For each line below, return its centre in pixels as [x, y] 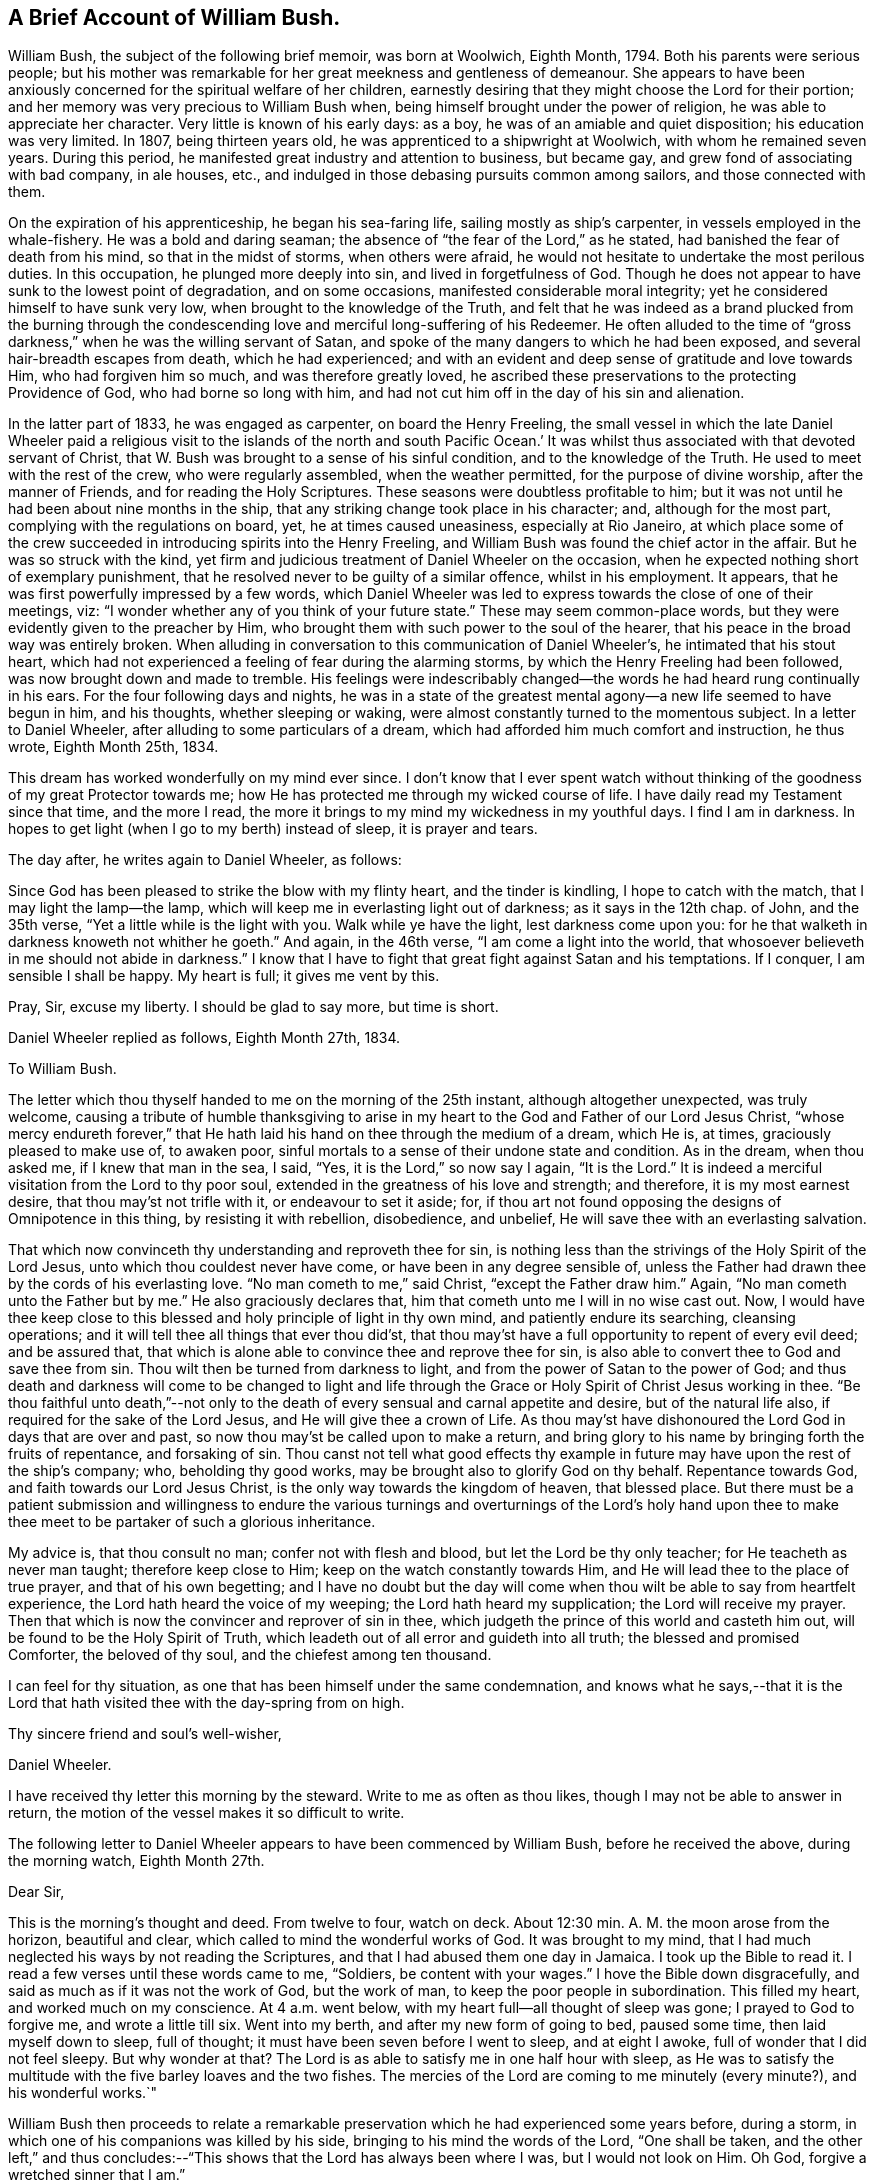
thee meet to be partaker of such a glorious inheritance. [192, 1522]
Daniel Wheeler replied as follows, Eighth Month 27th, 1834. [204, 1038]
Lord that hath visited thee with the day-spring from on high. [206, 1703]
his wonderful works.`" [83, 2093]
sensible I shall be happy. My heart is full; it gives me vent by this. [224, 976]
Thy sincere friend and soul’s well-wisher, [145, 1734]
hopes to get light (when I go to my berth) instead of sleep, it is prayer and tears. [273, 829]
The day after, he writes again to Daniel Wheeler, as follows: [205, 860]
